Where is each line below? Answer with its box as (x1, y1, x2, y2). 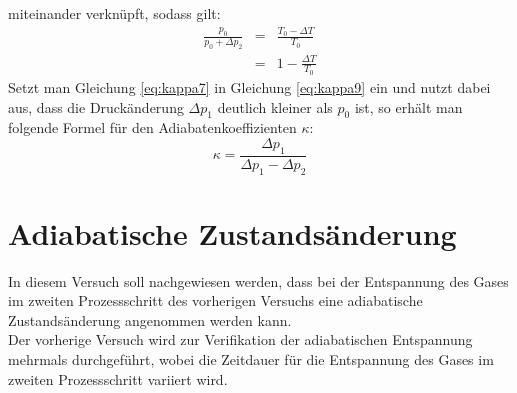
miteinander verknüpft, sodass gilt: (8, 3, 221, 23)
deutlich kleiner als (217, 96, 333, 117)
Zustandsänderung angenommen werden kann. (8, 309, 292, 330)
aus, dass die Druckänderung (8, 96, 184, 117)
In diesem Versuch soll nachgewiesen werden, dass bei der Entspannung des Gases (8, 270, 509, 291)
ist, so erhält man (354, 96, 463, 117)
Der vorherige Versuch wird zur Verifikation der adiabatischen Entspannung (8, 329, 473, 350)
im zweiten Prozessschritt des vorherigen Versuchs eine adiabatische (8, 290, 423, 311)
